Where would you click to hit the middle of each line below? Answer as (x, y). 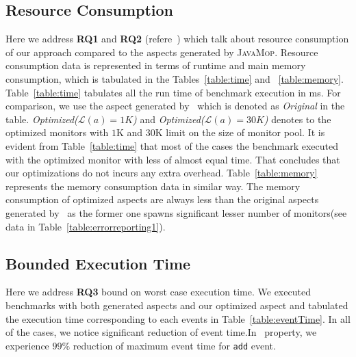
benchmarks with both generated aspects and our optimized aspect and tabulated (177, 305)
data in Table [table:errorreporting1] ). (86, 226)
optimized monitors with (57, 132)
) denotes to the (297, 119)
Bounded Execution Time (98, 263)
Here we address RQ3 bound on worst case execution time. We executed (158, 292)
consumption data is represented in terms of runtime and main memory (156, 65)
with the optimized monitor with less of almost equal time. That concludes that (173, 159)
